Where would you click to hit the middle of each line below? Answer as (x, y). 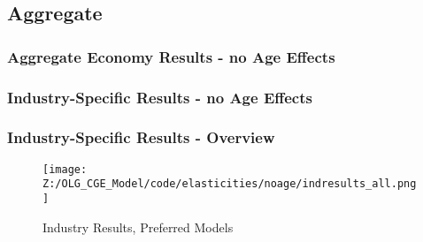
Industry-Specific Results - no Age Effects (160, 97)
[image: (65, 169)
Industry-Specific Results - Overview (141, 137)
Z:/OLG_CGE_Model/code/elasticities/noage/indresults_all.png (230, 184)
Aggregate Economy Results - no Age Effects (171, 56)
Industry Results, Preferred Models (138, 227)
